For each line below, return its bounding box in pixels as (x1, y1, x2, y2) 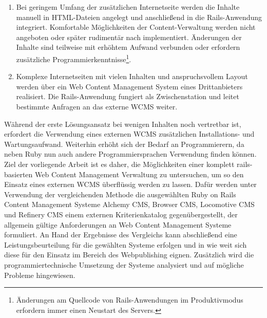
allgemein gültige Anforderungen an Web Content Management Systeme (4, 219, 232, 230)
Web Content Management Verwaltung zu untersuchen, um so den (35, 169, 244, 179)
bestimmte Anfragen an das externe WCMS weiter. (16, 101, 178, 111)
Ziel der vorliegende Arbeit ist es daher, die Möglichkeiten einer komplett (4, 158, 235, 169)
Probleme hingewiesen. (4, 269, 75, 280)
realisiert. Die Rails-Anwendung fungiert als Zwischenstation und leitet (16, 91, 239, 102)
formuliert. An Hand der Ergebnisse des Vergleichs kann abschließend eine (4, 229, 237, 240)
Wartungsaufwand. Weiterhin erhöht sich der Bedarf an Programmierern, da (4, 138, 244, 149)
